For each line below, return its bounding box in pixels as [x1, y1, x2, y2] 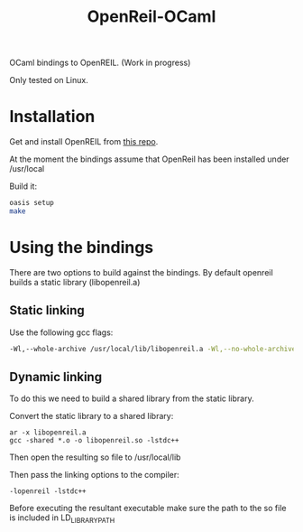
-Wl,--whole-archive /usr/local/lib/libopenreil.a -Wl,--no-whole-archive [9, 344, 297, 353]
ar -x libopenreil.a [9, 428, 87, 437]
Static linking [9, 303, 86, 318]
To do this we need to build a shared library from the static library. [9, 393, 254, 404]
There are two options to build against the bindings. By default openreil [9, 266, 273, 277]
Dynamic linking [9, 369, 102, 385]
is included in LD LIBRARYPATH [9, 512, 115, 526]
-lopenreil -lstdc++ [9, 487, 87, 496]
